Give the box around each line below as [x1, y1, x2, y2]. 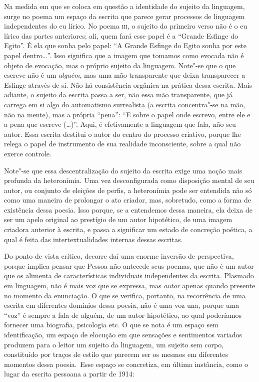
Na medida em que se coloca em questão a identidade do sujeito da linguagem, [4, 1, 245, 11]
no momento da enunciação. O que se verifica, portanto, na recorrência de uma [4, 290, 245, 300]
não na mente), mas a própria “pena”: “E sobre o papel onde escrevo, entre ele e [4, 109, 250, 119]
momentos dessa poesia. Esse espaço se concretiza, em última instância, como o [4, 358, 248, 369]
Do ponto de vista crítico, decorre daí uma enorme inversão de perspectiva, [4, 251, 234, 261]
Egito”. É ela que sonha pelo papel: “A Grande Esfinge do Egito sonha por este [4, 40, 247, 51]
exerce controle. [4, 148, 51, 158]
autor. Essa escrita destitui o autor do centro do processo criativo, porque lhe [4, 128, 241, 139]
